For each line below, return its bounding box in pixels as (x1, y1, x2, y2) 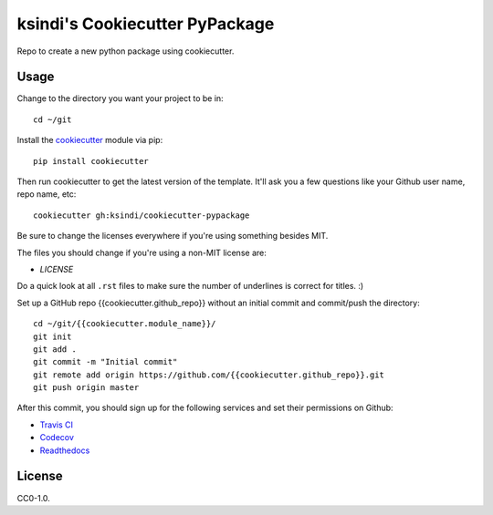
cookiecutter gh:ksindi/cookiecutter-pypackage (33, 210, 250, 221)
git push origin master (33, 383, 140, 393)
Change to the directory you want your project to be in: (16, 93, 224, 104)
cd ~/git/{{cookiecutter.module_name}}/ (33, 319, 216, 329)
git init (33, 331, 72, 342)
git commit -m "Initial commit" (33, 356, 178, 367)
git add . (33, 344, 77, 355)
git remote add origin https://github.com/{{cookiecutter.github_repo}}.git (33, 369, 385, 380)
